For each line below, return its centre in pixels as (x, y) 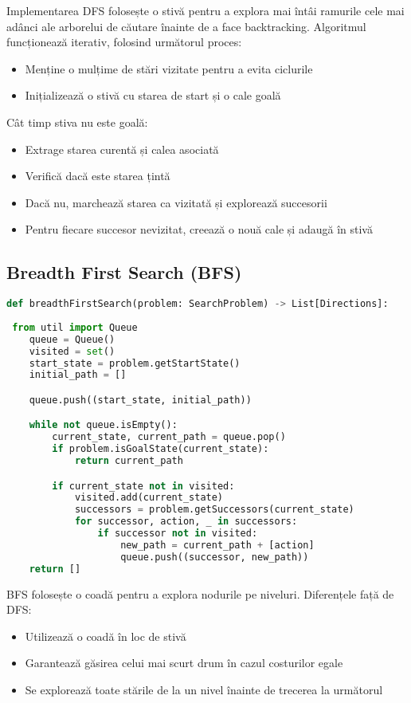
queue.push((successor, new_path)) (215, 557)
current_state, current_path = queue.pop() (169, 437)
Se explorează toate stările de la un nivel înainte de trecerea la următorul (204, 689)
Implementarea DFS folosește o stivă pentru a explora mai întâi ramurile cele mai (205, 10)
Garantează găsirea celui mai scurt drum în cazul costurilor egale (184, 663)
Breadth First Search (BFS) (124, 272)
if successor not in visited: (178, 534)
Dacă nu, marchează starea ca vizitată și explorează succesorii (176, 202)
